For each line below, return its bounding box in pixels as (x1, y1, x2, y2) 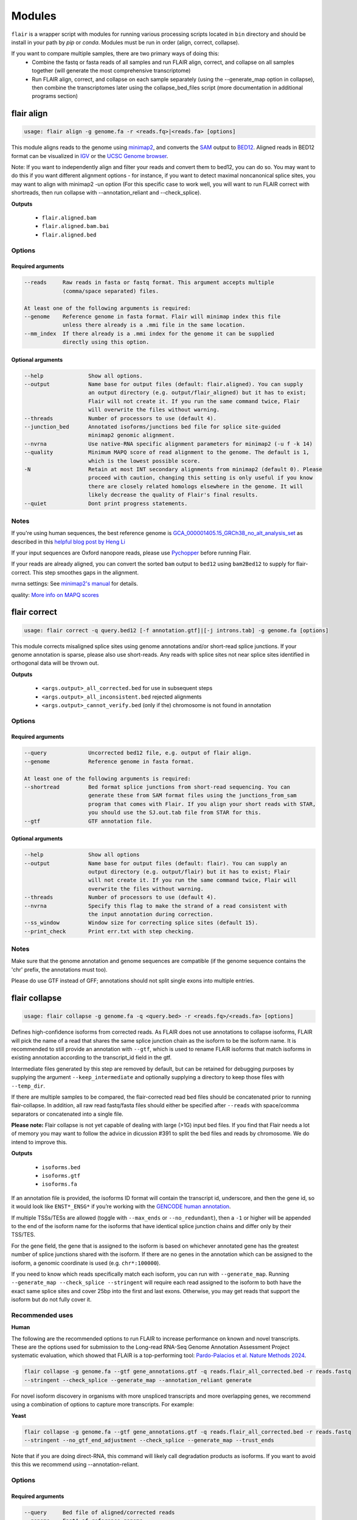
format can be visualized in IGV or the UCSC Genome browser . (11, 152, 168, 159)
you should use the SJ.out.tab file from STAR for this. (88, 809, 262, 816)
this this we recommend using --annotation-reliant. (11, 1461, 139, 1468)
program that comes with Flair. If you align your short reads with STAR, (88, 800, 316, 807)
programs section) (32, 92, 78, 100)
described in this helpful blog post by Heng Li (11, 538, 126, 545)
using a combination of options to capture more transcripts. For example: (11, 1401, 195, 1408)
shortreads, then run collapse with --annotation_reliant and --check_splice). (11, 189, 202, 196)
